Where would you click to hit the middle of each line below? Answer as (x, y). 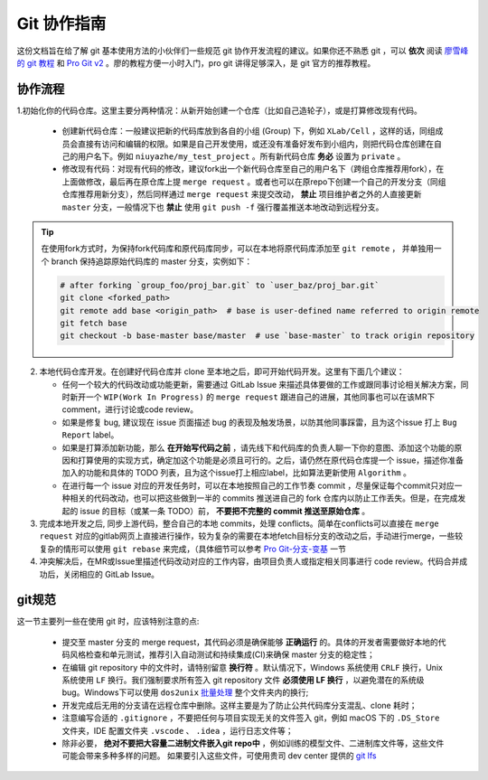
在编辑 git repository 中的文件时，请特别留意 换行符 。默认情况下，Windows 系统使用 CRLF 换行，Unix (252, 667)
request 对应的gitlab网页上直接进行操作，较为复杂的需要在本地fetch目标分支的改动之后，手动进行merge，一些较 (251, 536)
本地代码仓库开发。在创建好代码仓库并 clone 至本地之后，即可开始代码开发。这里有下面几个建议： (222, 371)
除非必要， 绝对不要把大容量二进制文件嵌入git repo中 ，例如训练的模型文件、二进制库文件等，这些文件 (253, 743)
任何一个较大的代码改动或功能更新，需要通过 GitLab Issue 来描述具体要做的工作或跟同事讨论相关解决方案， (261, 384)
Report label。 (90, 435)
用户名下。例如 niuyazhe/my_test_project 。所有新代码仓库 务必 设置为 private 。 (241, 156)
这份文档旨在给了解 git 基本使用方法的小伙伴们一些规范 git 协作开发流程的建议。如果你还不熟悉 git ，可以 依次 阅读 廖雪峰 (243, 51)
